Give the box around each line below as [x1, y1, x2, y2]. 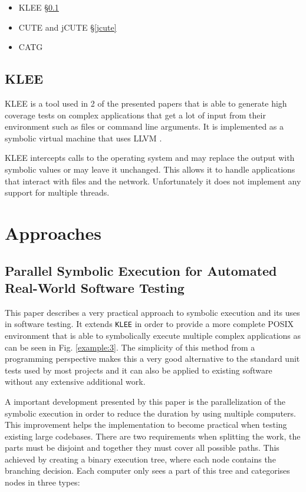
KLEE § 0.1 [18, 1, 59, 13]
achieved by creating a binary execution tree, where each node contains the [5, 453, 276, 465]
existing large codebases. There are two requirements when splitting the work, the [5, 430, 301, 442]
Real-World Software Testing [5, 278, 185, 296]
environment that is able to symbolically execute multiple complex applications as [5, 329, 301, 341]
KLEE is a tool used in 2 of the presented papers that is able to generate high [5, 97, 287, 109]
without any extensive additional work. [5, 375, 146, 388]
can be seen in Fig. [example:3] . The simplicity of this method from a [5, 341, 255, 353]
